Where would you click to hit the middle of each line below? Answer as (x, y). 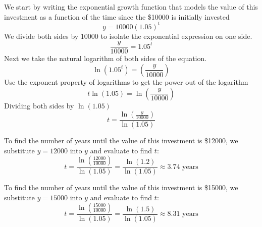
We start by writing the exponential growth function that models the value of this (131, 7)
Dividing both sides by (39, 105)
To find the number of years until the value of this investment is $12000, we (121, 140)
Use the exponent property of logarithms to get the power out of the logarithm (126, 81)
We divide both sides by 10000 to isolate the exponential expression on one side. (128, 36)
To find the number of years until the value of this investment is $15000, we (121, 187)
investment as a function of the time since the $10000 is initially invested (117, 16)
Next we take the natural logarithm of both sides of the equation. (106, 58)
